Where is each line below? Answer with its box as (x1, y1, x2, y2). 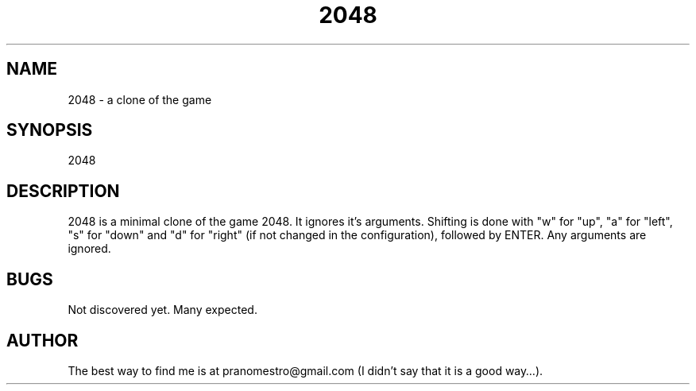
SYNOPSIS (6, 120, 93, 141)
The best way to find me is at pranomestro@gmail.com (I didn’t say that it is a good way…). (68, 363, 543, 377)
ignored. (68, 242, 111, 256)
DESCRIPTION (6, 180, 120, 201)
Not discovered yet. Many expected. (68, 303, 257, 317)
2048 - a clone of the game (68, 92, 212, 106)
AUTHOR (6, 330, 79, 350)
